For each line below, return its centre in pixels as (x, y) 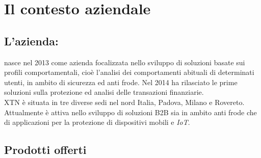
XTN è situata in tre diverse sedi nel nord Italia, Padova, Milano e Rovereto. (124, 102)
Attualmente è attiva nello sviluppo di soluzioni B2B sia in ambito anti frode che (130, 112)
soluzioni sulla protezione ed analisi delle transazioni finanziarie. (104, 92)
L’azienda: (31, 41)
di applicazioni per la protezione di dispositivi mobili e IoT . (97, 122)
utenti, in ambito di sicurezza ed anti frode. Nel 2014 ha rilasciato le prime (121, 82)
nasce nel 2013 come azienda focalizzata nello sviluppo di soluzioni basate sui (125, 62)
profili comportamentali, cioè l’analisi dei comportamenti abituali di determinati (129, 72)
